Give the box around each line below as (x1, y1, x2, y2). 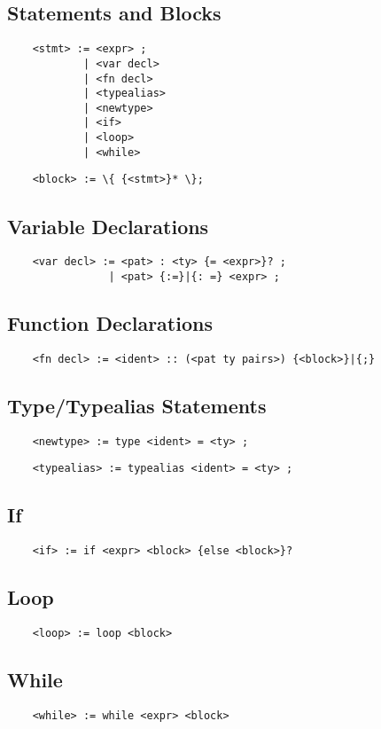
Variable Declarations (7, 212, 209, 239)
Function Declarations (7, 310, 213, 337)
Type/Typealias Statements (7, 391, 267, 419)
